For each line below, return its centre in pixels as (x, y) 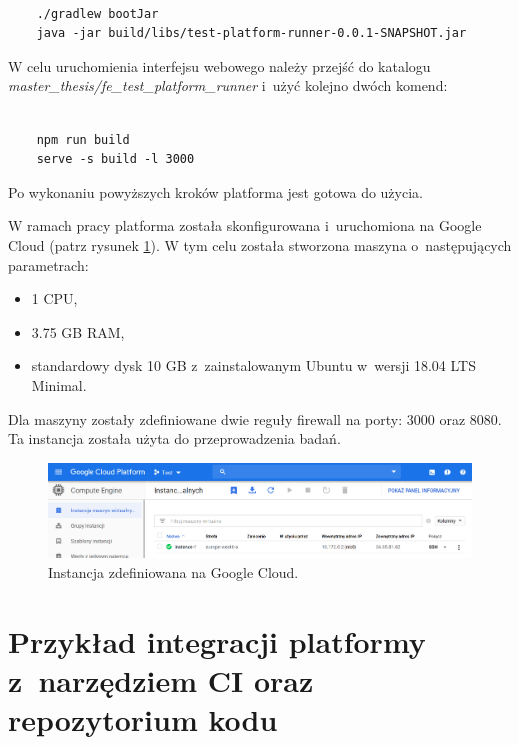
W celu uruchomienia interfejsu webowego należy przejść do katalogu (219, 65)
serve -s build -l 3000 (115, 159)
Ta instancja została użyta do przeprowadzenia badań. (174, 438)
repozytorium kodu (143, 719)
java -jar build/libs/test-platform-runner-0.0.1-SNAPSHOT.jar (251, 33)
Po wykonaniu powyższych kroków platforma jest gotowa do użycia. (215, 191)
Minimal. (59, 384)
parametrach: (48, 264)
